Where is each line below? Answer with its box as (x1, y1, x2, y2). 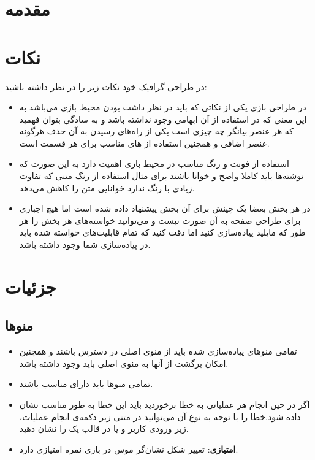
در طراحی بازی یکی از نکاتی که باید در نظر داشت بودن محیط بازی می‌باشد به (19, 101, 306, 113)
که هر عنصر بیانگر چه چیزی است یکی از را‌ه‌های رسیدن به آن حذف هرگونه (19, 125, 294, 137)
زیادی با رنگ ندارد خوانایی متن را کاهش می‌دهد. (19, 181, 195, 194)
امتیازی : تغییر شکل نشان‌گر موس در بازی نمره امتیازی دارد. (19, 442, 238, 455)
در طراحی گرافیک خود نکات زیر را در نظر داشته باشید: (5, 80, 207, 93)
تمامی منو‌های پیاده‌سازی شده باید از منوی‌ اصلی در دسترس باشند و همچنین (19, 345, 297, 358)
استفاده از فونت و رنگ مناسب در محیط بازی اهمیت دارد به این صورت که (19, 157, 289, 170)
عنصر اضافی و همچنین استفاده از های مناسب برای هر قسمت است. (19, 136, 270, 149)
